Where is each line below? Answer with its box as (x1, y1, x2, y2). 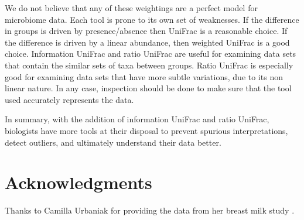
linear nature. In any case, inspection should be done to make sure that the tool (5, 82, 292, 94)
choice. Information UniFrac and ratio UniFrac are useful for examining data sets (5, 47, 296, 60)
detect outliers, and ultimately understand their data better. (5, 136, 221, 148)
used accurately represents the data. (5, 93, 134, 105)
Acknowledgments (5, 170, 152, 194)
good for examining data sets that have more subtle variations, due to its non (5, 70, 283, 82)
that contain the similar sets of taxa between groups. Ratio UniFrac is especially (5, 59, 293, 71)
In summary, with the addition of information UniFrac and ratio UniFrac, (5, 113, 269, 125)
